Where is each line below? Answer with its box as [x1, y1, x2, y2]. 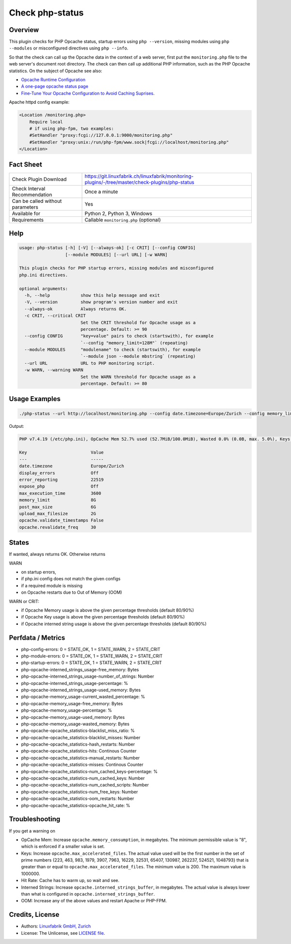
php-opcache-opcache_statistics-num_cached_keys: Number [21, 775, 145, 781]
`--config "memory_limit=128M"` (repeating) [80, 340, 188, 345]
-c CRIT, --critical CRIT [24, 313, 86, 319]
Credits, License [9, 911, 60, 919]
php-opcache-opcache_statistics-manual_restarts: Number [21, 755, 140, 761]
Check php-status [9, 7, 84, 18]
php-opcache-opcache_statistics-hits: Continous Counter [21, 748, 137, 754]
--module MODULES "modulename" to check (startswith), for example [24, 347, 201, 353]
